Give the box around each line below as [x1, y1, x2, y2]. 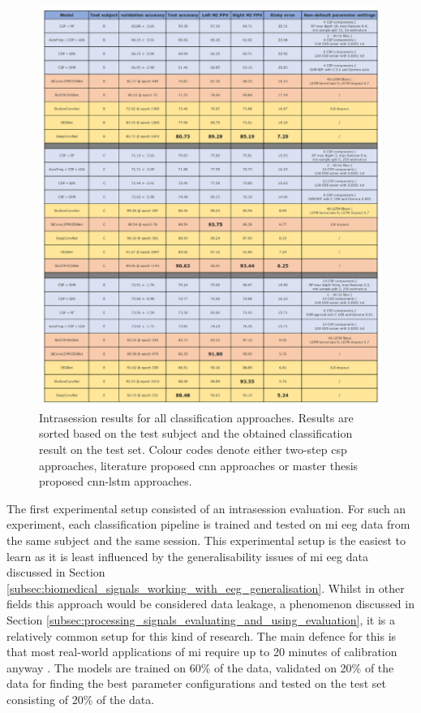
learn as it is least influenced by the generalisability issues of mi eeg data [6, 547, 368, 564]
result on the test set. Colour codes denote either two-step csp [39, 441, 347, 458]
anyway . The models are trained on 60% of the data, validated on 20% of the [6, 659, 394, 676]
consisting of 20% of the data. [6, 690, 155, 707]
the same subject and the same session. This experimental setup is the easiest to [6, 532, 406, 548]
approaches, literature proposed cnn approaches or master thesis [39, 456, 359, 473]
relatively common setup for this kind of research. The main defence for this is [6, 627, 397, 644]
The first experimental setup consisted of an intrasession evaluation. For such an [6, 499, 406, 516]
